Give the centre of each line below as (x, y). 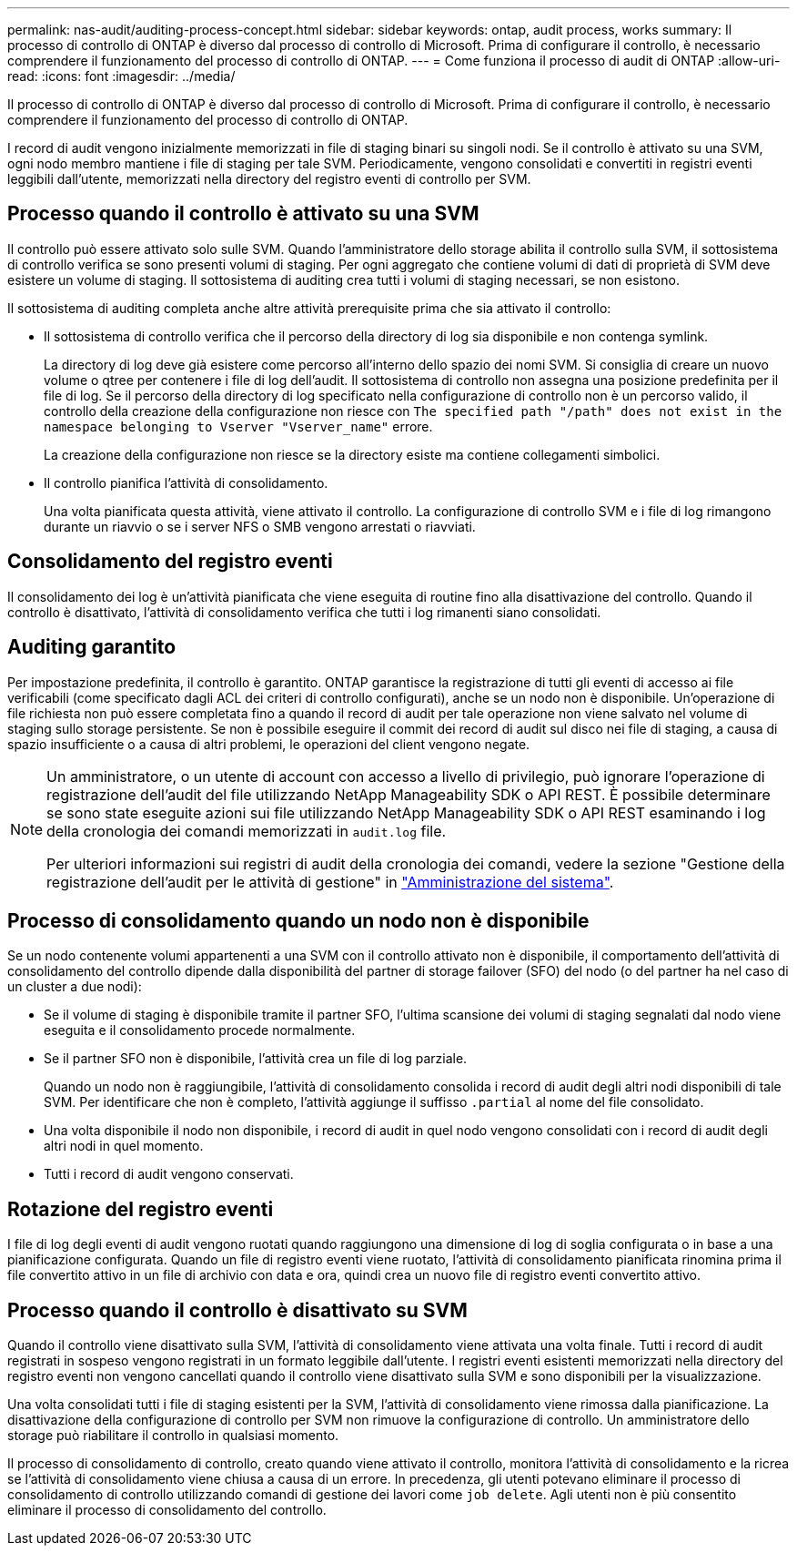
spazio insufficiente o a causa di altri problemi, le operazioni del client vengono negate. (269, 744)
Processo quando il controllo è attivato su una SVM (243, 214)
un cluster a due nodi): (75, 987)
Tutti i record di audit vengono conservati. (169, 1174)
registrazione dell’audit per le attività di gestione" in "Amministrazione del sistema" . (330, 882)
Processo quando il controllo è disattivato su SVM (237, 1310)
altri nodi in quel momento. (124, 1146)
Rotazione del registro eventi (141, 1209)
